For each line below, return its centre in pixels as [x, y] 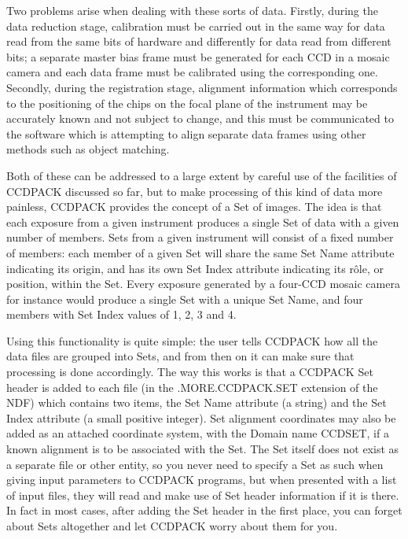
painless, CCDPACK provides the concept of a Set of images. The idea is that [194, 207]
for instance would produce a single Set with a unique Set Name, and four [185, 299]
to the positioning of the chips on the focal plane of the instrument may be [187, 103]
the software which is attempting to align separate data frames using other [186, 133]
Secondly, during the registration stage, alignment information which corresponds [202, 87]
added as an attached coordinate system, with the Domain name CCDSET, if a [198, 433]
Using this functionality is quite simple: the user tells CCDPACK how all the [192, 340]
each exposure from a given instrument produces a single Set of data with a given [203, 222]
